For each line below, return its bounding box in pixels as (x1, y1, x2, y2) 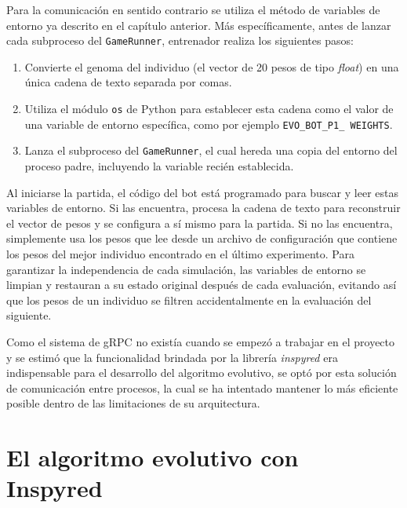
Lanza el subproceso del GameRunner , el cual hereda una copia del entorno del (24, 142, 398, 159)
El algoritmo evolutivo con (6, 441, 299, 473)
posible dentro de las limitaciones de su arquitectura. (6, 395, 260, 411)
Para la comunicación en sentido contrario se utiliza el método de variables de (6, 2, 380, 17)
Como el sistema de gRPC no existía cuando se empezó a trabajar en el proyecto (6, 333, 395, 349)
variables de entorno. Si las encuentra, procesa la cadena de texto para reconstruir (6, 199, 401, 216)
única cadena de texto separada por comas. (24, 74, 232, 90)
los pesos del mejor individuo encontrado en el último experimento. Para (6, 245, 354, 261)
